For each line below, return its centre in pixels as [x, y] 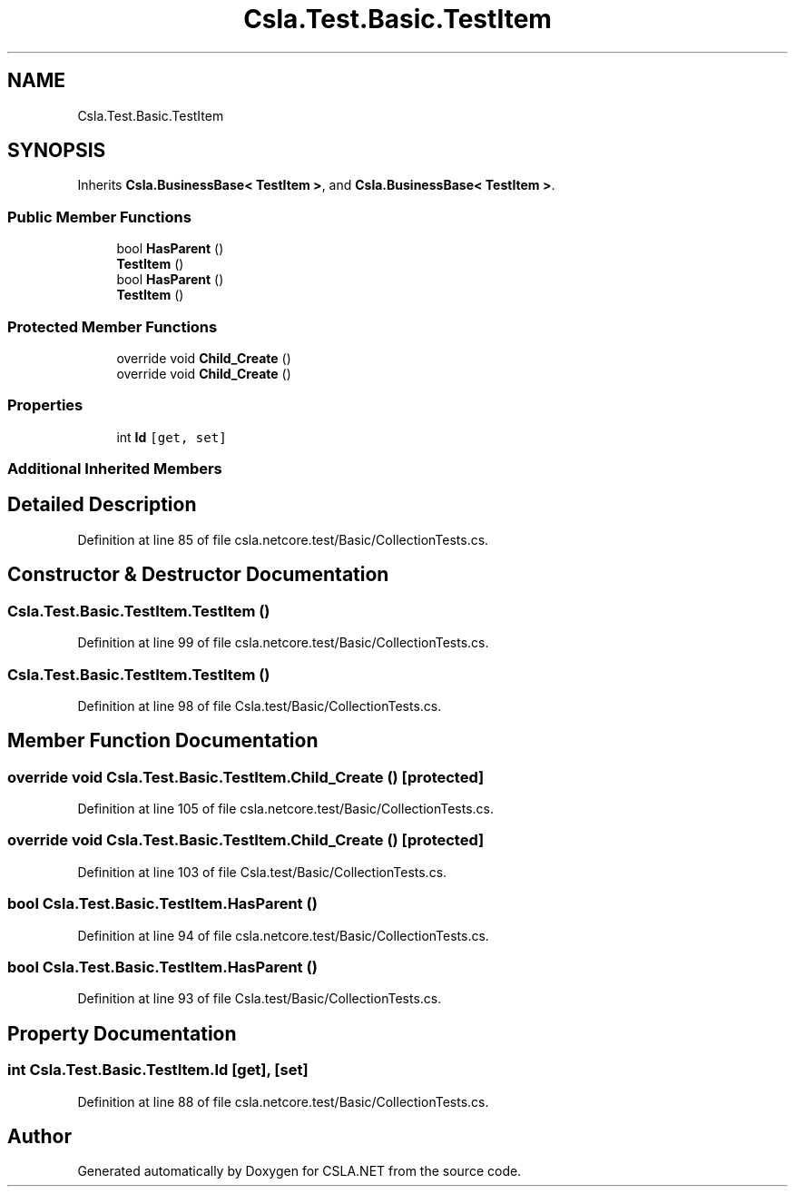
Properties [45, 405]
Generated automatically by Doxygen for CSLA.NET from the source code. [299, 1171]
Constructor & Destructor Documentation [198, 575]
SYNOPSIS [57, 151]
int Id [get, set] [172, 437]
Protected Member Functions [113, 326]
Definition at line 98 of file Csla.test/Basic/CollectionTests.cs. [260, 706]
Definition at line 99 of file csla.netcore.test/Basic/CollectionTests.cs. [283, 643]
